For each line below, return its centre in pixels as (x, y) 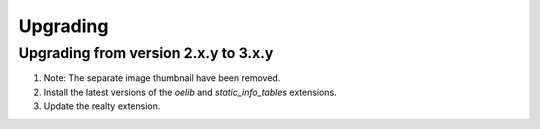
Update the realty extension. (102, 106)
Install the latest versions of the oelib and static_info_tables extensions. (190, 92)
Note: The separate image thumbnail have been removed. (162, 78)
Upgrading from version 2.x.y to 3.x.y (146, 53)
